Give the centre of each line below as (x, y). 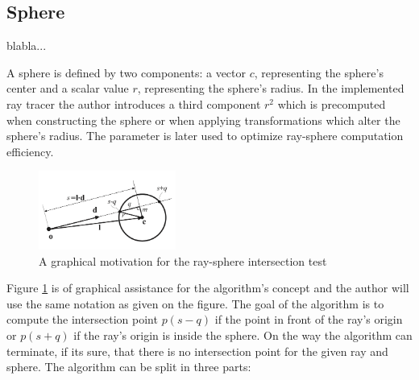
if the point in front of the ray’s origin (309, 319)
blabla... (27, 45)
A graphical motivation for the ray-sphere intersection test (183, 260)
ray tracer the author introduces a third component (134, 103)
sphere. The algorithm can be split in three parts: (129, 367)
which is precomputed (332, 103)
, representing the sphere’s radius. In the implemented (271, 88)
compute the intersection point (82, 319)
